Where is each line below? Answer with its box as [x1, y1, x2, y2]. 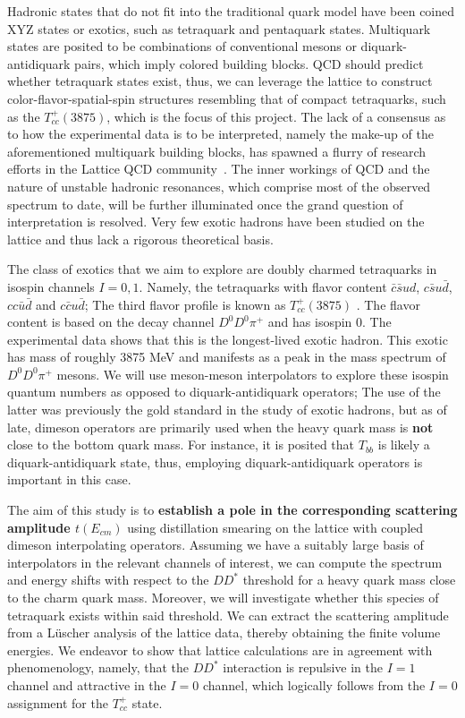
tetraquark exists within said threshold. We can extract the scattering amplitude [7, 605, 449, 624]
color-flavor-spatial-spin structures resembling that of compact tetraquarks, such [7, 89, 446, 107]
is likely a [377, 435, 430, 454]
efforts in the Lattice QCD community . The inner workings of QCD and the [7, 159, 430, 178]
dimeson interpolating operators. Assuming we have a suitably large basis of [7, 535, 424, 554]
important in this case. [7, 470, 131, 489]
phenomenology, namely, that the [7, 658, 190, 677]
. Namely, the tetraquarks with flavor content [139, 277, 387, 295]
